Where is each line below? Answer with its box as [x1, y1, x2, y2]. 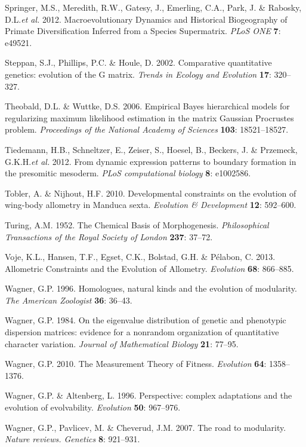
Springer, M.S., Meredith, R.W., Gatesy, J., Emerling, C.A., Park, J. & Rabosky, [5, 1, 302, 13]
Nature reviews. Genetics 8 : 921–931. [5, 433, 140, 445]
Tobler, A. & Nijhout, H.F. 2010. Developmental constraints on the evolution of [5, 186, 296, 199]
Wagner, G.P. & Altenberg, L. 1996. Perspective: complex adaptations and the [5, 389, 292, 402]
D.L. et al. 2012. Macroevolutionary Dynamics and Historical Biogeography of [5, 13, 288, 25]
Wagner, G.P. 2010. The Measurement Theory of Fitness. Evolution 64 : [5, 357, 267, 370]
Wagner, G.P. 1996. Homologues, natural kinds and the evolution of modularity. [5, 282, 297, 295]
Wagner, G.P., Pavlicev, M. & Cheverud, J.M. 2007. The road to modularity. [5, 421, 286, 433]
